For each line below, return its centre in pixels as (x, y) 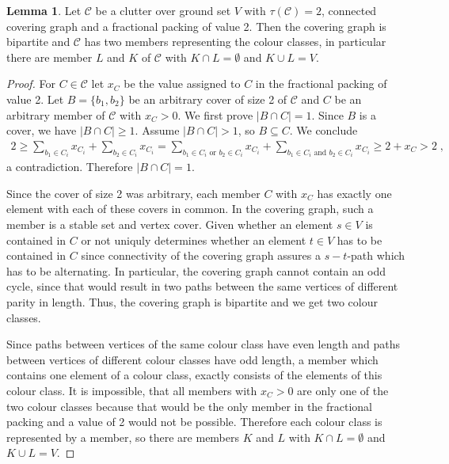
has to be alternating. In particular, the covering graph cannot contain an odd (196, 270)
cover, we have (42, 130)
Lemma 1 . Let (44, 10)
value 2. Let (35, 99)
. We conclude (323, 130)
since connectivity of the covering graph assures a (201, 255)
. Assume (157, 130)
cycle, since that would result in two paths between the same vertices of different (202, 286)
